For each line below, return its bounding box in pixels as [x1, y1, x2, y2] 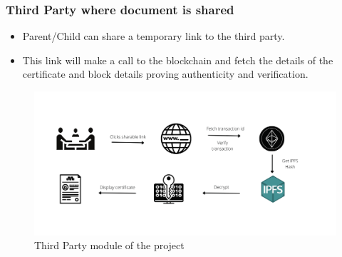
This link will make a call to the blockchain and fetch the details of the [22, 52, 333, 67]
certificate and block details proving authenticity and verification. [22, 66, 309, 81]
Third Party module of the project [34, 238, 185, 253]
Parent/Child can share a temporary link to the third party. [22, 29, 285, 44]
